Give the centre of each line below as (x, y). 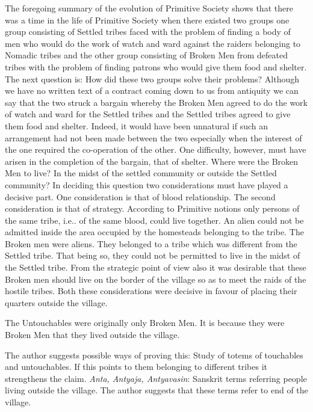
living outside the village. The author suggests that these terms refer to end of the (156, 390)
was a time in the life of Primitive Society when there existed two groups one (147, 20)
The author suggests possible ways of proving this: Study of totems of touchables (154, 355)
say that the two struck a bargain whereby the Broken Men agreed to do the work (156, 102)
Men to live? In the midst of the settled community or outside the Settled (141, 173)
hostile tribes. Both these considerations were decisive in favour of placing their (151, 291)
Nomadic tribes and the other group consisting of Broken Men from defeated (147, 55)
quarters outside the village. (56, 302)
